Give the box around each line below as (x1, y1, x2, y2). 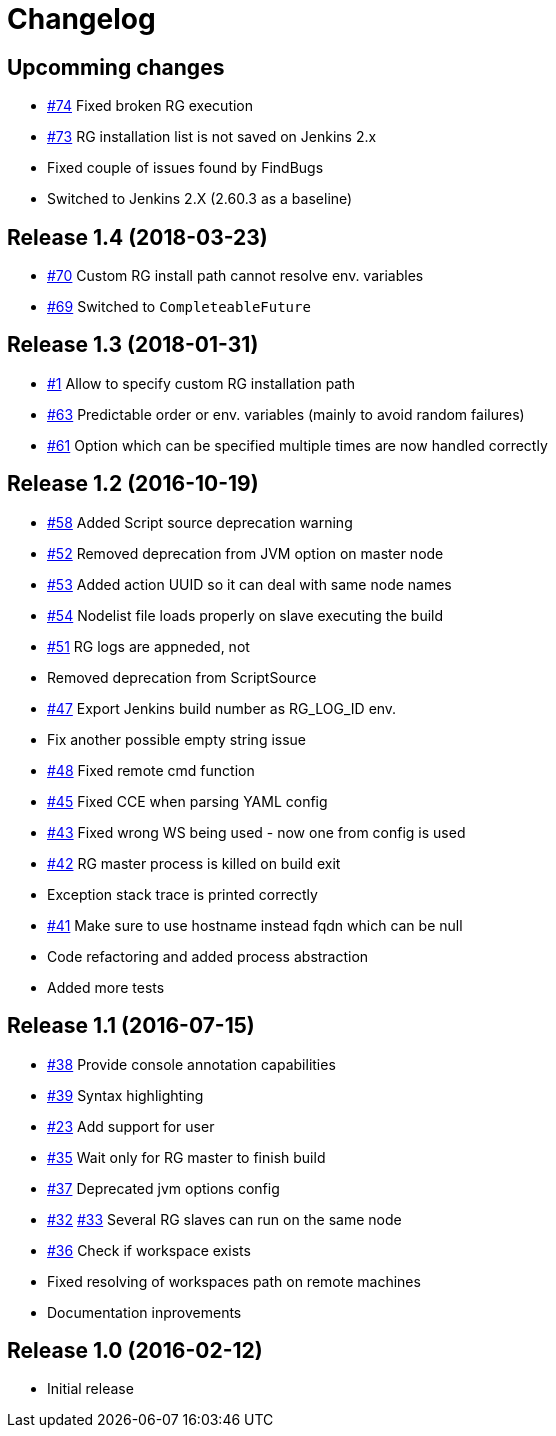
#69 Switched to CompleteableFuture (47, 298, 311, 316)
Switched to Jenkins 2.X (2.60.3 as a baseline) (47, 190, 353, 208)
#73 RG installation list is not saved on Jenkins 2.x (47, 128, 377, 146)
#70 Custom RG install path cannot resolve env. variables (47, 267, 424, 285)
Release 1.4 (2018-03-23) (7, 224, 268, 250)
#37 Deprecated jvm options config (47, 1179, 280, 1197)
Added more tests (47, 978, 165, 996)
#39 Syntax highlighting (47, 1086, 204, 1104)
